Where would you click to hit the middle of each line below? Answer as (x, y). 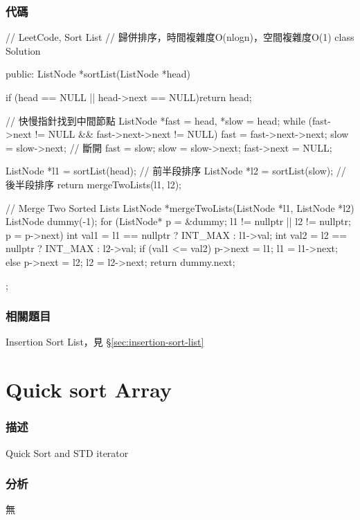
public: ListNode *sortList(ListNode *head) (98, 74)
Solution (23, 50)
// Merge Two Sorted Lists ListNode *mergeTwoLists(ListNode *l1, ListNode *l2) (180, 207)
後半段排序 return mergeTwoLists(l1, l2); (94, 184)
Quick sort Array (89, 389)
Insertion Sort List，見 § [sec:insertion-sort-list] (105, 342)
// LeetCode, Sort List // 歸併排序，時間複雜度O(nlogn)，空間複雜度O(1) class (180, 37)
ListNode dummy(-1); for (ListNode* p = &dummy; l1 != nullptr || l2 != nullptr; (178, 221)
